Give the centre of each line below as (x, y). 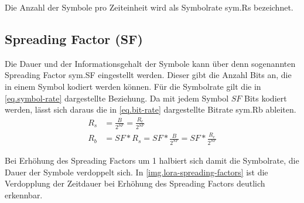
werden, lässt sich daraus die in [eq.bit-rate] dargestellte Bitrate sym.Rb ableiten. (151, 109)
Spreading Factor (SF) (74, 38)
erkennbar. (24, 194)
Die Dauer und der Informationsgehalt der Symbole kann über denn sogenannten (150, 63)
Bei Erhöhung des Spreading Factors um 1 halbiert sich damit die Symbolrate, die (152, 160)
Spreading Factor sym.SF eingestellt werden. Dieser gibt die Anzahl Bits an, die (148, 75)
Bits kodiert (266, 98)
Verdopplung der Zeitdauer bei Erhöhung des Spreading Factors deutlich (135, 183)
